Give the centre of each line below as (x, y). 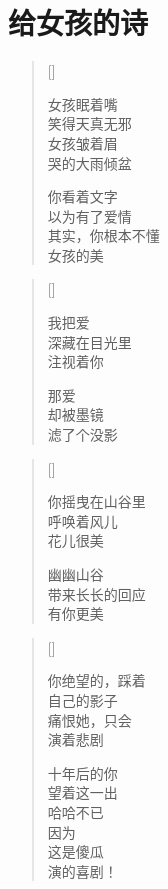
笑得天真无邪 (89, 123)
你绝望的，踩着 (96, 680)
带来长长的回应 (96, 593)
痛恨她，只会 (89, 719)
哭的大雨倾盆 (89, 162)
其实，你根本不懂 (103, 235)
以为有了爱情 (89, 215)
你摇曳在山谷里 (96, 501)
